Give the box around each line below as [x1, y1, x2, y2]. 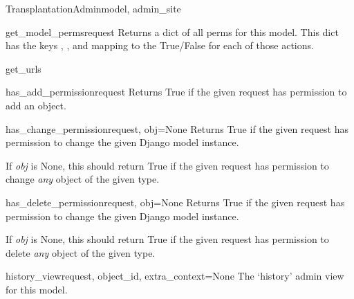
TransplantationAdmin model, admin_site [6, 1, 181, 15]
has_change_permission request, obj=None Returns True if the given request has [6, 121, 349, 136]
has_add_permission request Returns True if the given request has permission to [6, 84, 347, 99]
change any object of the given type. [6, 172, 160, 186]
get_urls [6, 61, 41, 75]
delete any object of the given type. [6, 245, 156, 260]
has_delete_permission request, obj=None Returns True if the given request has [6, 194, 345, 209]
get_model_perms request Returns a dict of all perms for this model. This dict [6, 24, 339, 39]
